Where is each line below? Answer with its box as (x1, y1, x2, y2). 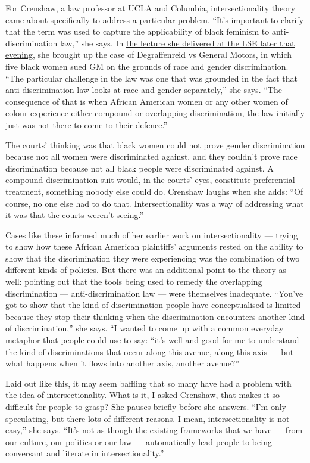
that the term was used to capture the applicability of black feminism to (5, 25, 270, 38)
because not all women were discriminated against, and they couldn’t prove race (5, 150, 298, 163)
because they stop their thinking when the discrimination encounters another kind (5, 310, 305, 322)
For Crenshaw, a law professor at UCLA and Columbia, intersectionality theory (5, 2, 296, 14)
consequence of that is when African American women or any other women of (5, 95, 288, 107)
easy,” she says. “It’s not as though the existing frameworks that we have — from (5, 424, 303, 436)
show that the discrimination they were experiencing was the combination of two (5, 251, 300, 264)
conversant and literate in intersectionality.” (5, 447, 164, 459)
